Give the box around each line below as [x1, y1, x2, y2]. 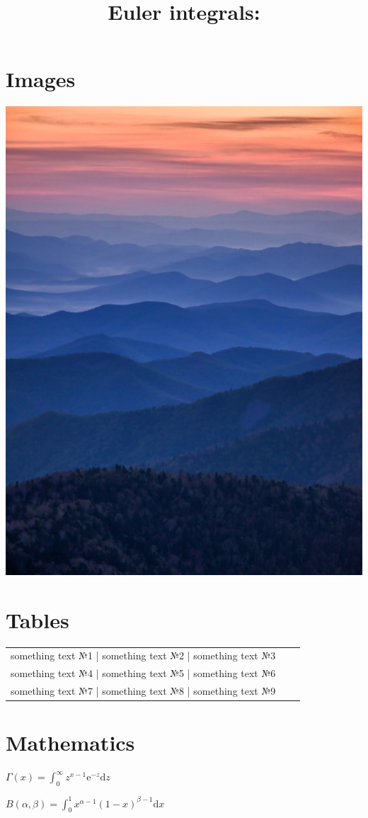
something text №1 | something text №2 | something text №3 [11, 648, 276, 663]
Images [6, 64, 76, 93]
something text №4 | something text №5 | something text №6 [11, 666, 276, 681]
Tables [6, 605, 69, 634]
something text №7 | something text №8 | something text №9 [11, 683, 276, 698]
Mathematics [6, 728, 135, 757]
